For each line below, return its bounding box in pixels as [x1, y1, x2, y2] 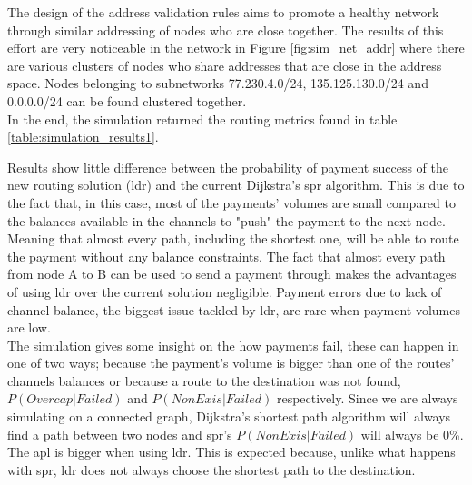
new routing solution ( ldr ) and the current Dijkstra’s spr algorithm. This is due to [7, 175, 465, 194]
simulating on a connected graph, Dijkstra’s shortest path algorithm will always [7, 407, 451, 426]
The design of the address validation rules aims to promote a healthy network [7, 3, 439, 21]
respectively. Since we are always [276, 389, 458, 408]
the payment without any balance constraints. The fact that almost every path [7, 246, 446, 265]
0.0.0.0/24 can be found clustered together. [7, 91, 247, 110]
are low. [7, 318, 51, 337]
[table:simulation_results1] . [7, 127, 159, 146]
